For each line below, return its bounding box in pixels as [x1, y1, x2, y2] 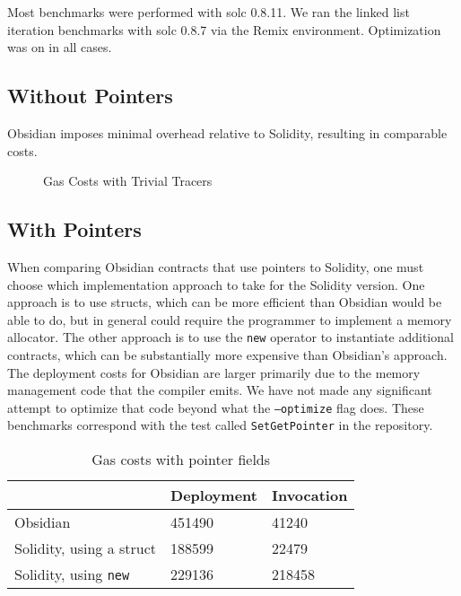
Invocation [271, 485, 348, 506]
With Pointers [7, 215, 142, 243]
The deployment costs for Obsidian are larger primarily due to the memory [7, 363, 421, 381]
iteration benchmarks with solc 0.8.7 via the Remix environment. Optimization [7, 20, 441, 39]
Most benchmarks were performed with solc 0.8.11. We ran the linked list [7, 3, 410, 21]
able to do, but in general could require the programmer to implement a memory [7, 310, 452, 329]
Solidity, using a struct [14, 538, 157, 559]
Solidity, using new [14, 564, 130, 585]
